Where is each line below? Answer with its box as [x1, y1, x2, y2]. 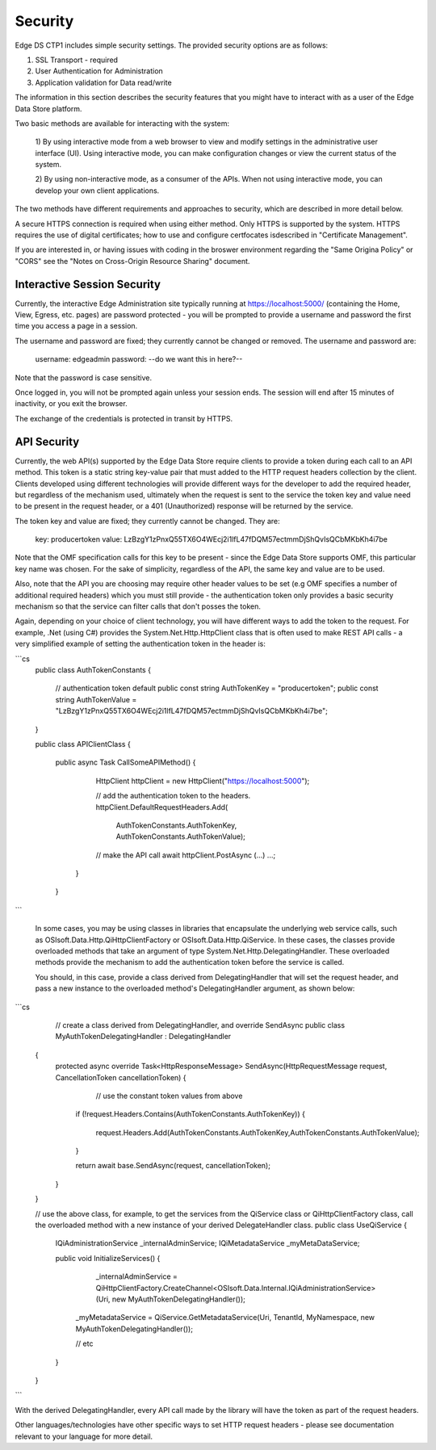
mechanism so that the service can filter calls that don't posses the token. [15, 601, 262, 611]
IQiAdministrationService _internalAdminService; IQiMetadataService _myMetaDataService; [55, 1238, 360, 1248]
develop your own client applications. [35, 186, 160, 195]
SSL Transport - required [35, 55, 119, 65]
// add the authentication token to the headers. [95, 791, 251, 801]
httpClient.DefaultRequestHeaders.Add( [95, 802, 228, 811]
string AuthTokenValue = [55, 694, 137, 704]
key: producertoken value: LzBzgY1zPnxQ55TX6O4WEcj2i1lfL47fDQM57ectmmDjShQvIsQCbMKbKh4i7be [35, 534, 388, 544]
